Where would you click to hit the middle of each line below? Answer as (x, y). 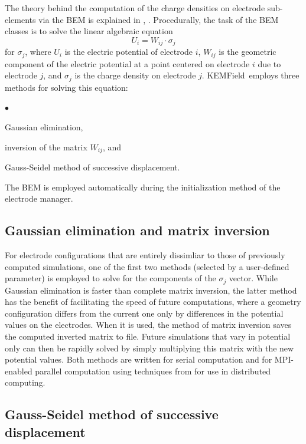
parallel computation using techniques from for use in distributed (153, 371)
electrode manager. (39, 198)
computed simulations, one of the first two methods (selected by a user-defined (147, 266)
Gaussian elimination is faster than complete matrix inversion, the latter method (151, 290)
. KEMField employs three (250, 75)
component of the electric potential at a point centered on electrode (127, 63)
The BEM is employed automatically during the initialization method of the (143, 187)
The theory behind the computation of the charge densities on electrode (135, 8)
